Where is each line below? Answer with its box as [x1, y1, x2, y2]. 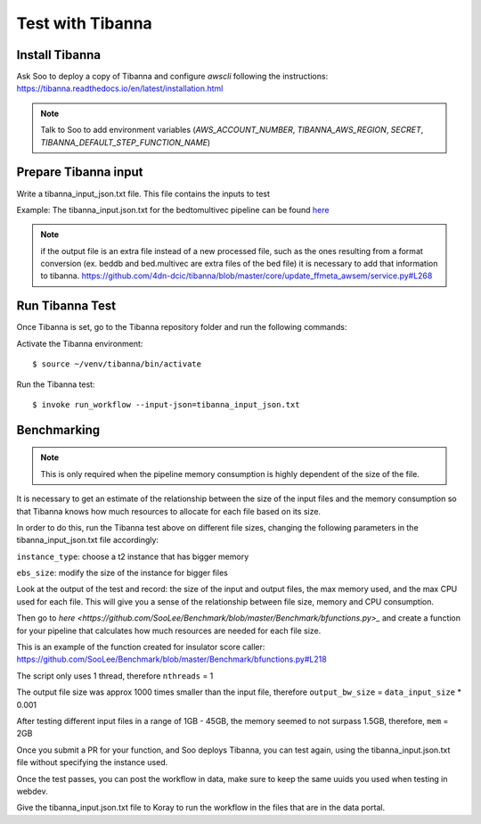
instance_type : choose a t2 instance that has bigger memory [16, 551, 249, 562]
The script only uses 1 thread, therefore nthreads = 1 [16, 670, 214, 681]
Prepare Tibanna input [16, 165, 143, 180]
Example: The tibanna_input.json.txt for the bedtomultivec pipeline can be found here [16, 204, 330, 215]
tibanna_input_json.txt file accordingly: [16, 535, 159, 546]
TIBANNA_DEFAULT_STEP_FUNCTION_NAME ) [40, 136, 211, 147]
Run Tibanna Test [16, 299, 116, 314]
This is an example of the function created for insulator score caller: [16, 642, 265, 653]
